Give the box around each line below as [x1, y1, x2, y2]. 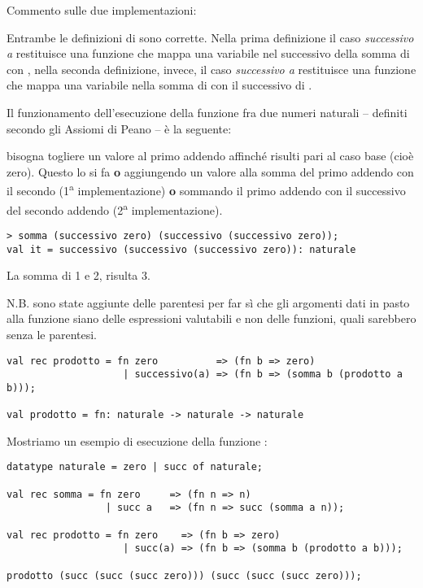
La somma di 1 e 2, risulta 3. [7, 267, 150, 284]
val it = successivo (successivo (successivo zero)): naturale [7, 243, 356, 255]
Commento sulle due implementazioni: [7, 2, 197, 18]
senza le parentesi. [7, 325, 98, 342]
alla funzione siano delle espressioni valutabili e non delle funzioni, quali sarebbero [7, 310, 416, 327]
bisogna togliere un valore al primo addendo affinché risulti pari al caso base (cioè [7, 147, 414, 164]
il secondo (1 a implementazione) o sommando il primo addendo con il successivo [7, 180, 406, 198]
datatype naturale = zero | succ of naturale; [7, 461, 263, 473]
